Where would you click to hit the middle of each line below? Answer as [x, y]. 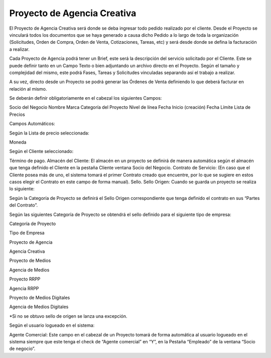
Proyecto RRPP [25, 279]
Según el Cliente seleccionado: [41, 152]
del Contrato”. [23, 205]
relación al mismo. [28, 89]
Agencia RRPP [24, 288]
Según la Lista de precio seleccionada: [49, 133]
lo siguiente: [22, 189]
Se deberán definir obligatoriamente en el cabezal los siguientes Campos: [86, 98]
